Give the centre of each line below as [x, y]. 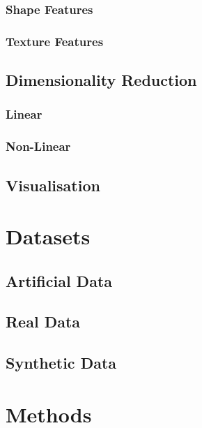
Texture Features [55, 41]
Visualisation [53, 185]
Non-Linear [38, 146]
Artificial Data [59, 280]
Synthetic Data [61, 363]
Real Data [43, 322]
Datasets [48, 236]
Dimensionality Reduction [101, 80]
